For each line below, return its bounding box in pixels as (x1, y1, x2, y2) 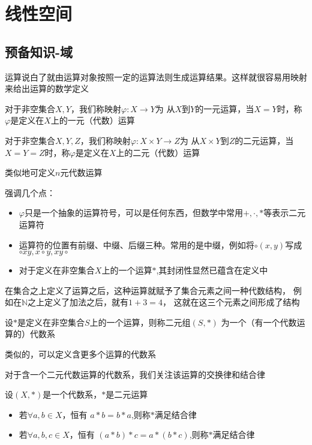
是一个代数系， (43, 388, 102, 401)
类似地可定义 (5, 166, 55, 179)
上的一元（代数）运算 (50, 114, 135, 127)
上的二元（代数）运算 (116, 146, 200, 158)
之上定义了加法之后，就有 (28, 296, 129, 308)
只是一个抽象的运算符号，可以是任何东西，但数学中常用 (24, 206, 243, 219)
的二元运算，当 (235, 134, 294, 146)
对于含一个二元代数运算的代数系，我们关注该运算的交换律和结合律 (5, 368, 265, 380)
